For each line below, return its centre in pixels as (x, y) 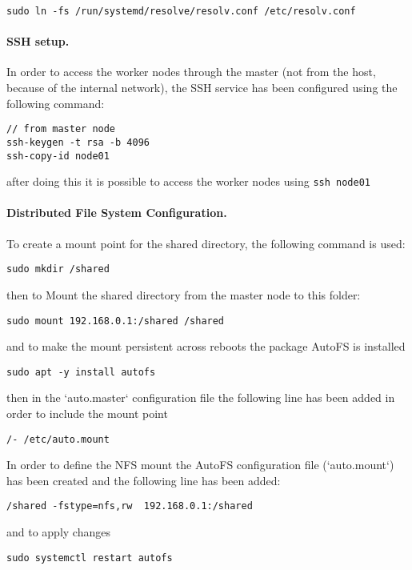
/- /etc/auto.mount (58, 439)
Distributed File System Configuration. (117, 213)
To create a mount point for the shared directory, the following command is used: (206, 243)
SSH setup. (38, 41)
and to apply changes (58, 532)
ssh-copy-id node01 (58, 156)
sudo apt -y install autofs (81, 372)
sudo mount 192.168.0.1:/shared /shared (116, 321)
